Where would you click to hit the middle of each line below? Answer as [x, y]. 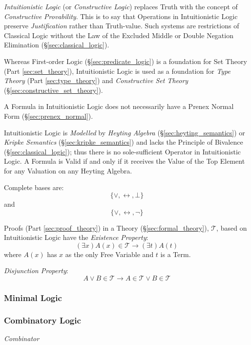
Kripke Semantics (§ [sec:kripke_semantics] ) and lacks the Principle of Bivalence [124, 142]
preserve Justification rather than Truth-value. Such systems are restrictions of [122, 26]
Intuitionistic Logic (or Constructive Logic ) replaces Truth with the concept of [121, 6]
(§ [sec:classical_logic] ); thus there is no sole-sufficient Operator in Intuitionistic [123, 151]
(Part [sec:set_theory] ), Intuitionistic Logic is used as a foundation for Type [117, 71]
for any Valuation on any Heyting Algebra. [68, 170]
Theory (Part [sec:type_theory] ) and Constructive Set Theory [96, 80]
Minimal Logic [33, 297]
